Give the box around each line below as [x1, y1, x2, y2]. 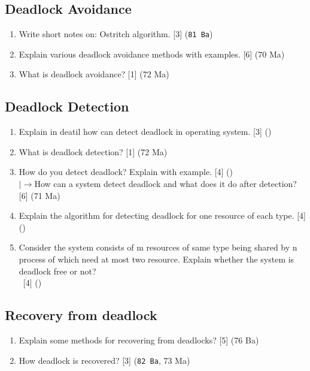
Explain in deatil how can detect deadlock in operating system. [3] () [19, 125, 272, 138]
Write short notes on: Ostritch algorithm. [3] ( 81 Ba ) [19, 28, 213, 40]
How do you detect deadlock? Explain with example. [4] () [19, 165, 233, 178]
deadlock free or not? [19, 264, 96, 277]
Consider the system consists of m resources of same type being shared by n [19, 241, 297, 254]
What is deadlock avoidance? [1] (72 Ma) [19, 68, 169, 80]
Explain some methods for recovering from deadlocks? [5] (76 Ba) [19, 333, 259, 346]
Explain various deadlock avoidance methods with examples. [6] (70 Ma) [19, 47, 285, 60]
